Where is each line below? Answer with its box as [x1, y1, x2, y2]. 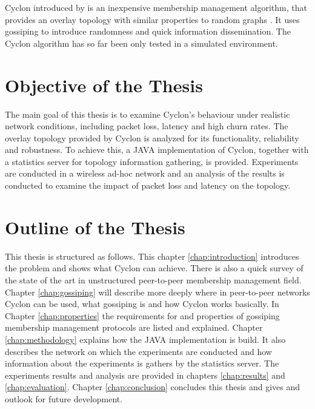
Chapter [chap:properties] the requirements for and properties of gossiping [5, 309, 280, 322]
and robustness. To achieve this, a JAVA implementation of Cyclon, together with [5, 143, 309, 156]
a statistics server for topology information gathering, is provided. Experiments [5, 155, 299, 167]
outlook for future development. [5, 392, 123, 405]
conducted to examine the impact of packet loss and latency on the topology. [5, 179, 291, 192]
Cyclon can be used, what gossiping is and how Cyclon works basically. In [5, 297, 279, 310]
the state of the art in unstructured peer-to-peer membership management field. [5, 273, 302, 286]
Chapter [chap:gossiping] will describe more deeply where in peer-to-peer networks [5, 285, 310, 298]
